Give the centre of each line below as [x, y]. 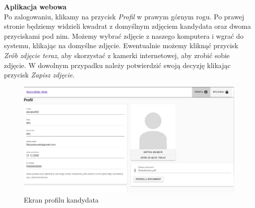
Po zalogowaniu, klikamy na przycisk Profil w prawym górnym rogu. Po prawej [124, 16]
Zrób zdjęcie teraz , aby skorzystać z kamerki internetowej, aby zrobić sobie [117, 55]
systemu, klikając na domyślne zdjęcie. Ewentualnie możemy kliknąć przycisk [121, 45]
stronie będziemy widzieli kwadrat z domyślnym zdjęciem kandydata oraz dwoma [127, 26]
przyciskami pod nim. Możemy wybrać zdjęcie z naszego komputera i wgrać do [124, 35]
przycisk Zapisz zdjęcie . [39, 75]
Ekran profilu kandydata [61, 199]
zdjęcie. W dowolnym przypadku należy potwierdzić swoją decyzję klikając [117, 65]
